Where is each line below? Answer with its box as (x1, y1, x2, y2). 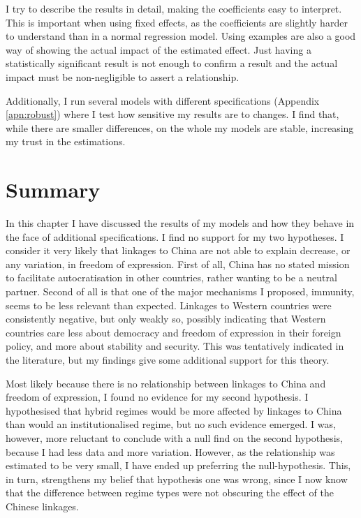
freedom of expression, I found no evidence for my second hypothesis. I (6, 390, 309, 404)
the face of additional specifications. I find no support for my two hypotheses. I (6, 229, 344, 244)
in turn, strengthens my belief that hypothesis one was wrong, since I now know (6, 471, 348, 486)
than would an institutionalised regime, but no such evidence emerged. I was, (6, 417, 336, 431)
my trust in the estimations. (6, 134, 126, 149)
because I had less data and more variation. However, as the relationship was (6, 444, 335, 459)
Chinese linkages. (6, 498, 79, 513)
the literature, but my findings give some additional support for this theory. (6, 353, 330, 367)
